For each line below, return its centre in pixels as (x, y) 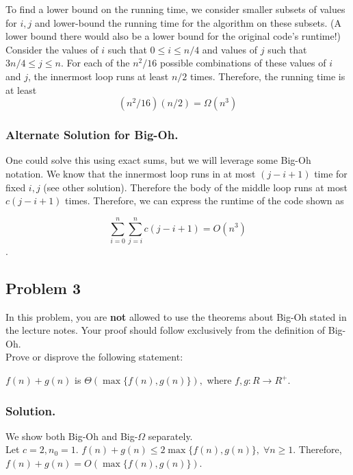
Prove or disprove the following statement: (94, 357)
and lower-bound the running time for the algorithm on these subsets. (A (188, 22)
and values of (230, 49)
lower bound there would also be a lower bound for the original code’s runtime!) (173, 36)
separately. (170, 436)
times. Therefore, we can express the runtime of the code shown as (205, 200)
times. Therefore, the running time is (268, 76)
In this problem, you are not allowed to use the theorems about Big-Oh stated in (176, 316)
